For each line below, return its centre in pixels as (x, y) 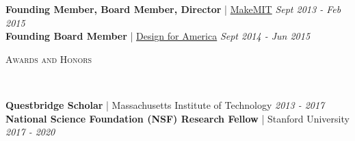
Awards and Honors (49, 59)
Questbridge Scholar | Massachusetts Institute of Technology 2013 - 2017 (165, 104)
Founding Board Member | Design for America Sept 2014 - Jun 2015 (158, 36)
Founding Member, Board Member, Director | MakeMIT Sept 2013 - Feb (173, 9)
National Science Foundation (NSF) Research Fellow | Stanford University (177, 118)
